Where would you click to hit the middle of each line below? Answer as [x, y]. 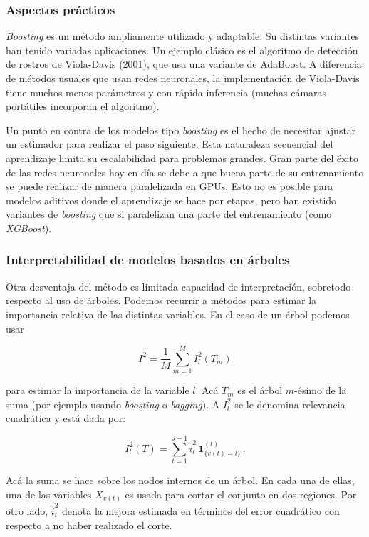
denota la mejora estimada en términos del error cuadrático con [201, 510]
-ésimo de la [321, 390]
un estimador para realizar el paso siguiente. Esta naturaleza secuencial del [170, 144]
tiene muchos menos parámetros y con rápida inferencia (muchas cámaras [166, 92]
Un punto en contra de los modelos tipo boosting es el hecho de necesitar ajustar [181, 130]
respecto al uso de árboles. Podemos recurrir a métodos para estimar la [161, 300]
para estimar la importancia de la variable [98, 390]
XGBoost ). [29, 227]
